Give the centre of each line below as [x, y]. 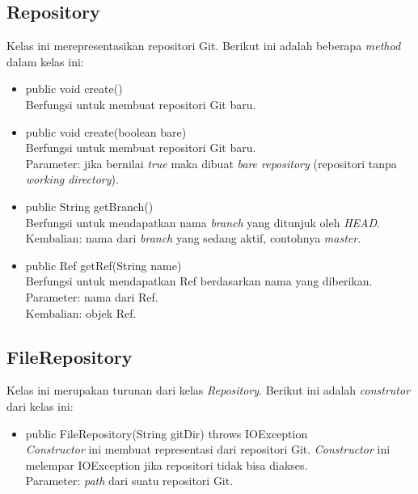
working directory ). [72, 179]
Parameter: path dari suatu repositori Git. [129, 481]
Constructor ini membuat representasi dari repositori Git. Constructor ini [208, 449]
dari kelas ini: [40, 405]
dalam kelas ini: [45, 61]
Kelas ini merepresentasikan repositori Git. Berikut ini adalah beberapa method [204, 46]
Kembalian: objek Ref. [81, 312]
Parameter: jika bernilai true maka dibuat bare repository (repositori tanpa [211, 163]
